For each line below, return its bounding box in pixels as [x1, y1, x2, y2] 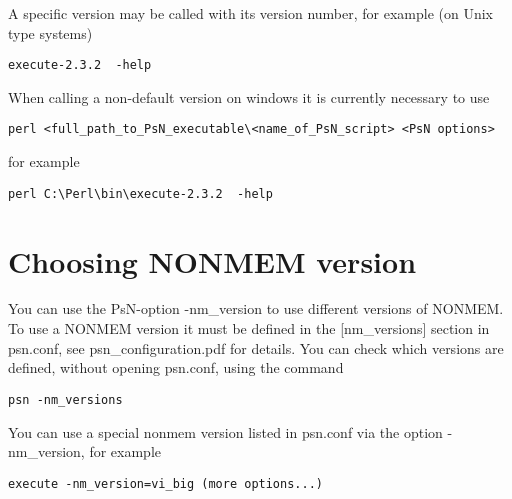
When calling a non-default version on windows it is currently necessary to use [8, 86, 490, 107]
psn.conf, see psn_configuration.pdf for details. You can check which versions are [8, 337, 504, 358]
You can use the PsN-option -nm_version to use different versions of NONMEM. [8, 298, 504, 319]
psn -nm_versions [8, 392, 123, 407]
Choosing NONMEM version [8, 240, 417, 281]
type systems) [8, 22, 93, 43]
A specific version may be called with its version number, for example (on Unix [8, 3, 494, 23]
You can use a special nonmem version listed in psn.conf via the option [8, 421, 443, 442]
